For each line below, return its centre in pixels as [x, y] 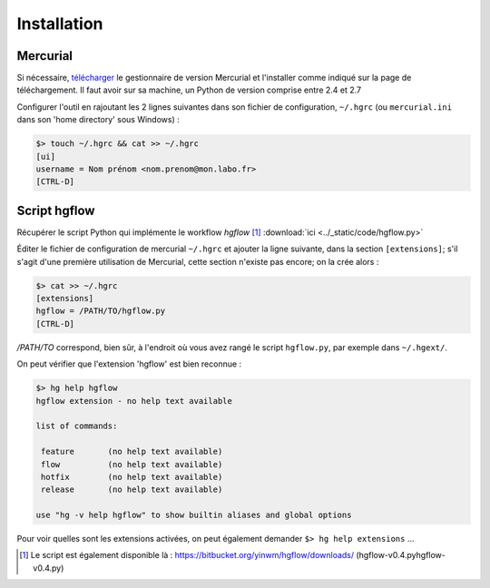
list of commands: [77, 426]
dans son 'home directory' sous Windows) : [98, 120]
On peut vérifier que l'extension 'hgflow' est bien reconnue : [129, 364]
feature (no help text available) [132, 452]
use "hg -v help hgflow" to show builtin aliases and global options [194, 515]
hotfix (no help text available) [132, 477]
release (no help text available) [132, 490]
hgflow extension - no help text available [134, 401]
